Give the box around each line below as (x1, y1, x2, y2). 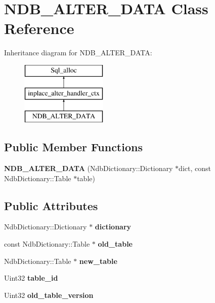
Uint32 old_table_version (4, 289, 94, 300)
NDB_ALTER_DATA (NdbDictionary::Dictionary (4, 163, 173, 174)
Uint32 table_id (4, 273, 58, 283)
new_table (79, 255, 117, 266)
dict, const (179, 163, 211, 174)
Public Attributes (4, 197, 98, 213)
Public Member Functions (4, 139, 143, 155)
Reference (4, 18, 74, 39)
